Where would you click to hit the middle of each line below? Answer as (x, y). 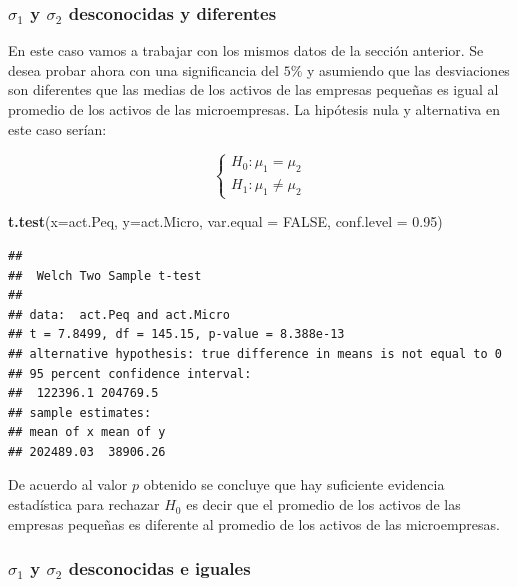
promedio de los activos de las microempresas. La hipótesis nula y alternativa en (254, 109)
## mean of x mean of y (87, 432)
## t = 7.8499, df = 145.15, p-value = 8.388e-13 (176, 334)
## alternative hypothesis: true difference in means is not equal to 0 (255, 353)
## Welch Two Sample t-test (105, 275)
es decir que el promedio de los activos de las (323, 504)
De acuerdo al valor (68, 484)
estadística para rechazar (84, 504)
